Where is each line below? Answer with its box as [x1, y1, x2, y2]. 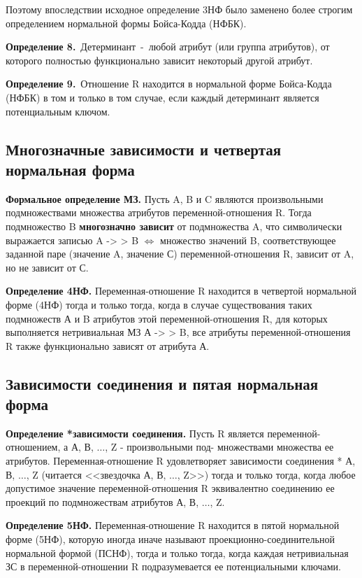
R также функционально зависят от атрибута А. [6, 338, 210, 353]
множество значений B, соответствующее [160, 232, 336, 247]
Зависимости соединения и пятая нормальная [6, 372, 319, 394]
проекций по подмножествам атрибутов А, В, [6, 494, 199, 509]
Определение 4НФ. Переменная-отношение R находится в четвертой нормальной [6, 283, 357, 298]
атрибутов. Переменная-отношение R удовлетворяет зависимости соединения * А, [6, 453, 356, 468]
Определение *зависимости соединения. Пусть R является [6, 425, 264, 440]
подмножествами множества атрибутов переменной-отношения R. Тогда [6, 205, 312, 220]
